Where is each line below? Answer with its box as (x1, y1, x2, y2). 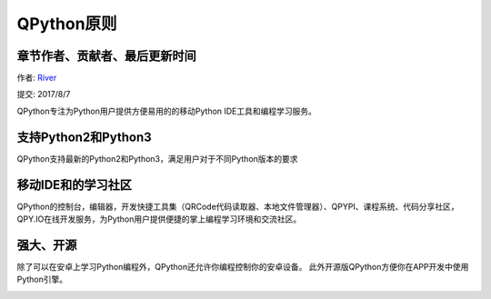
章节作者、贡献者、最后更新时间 (16, 48, 196, 64)
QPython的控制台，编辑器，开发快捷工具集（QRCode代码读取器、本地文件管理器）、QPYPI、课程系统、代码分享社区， (16, 201, 459, 212)
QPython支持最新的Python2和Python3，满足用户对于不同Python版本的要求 (16, 153, 299, 164)
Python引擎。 (16, 274, 68, 285)
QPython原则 (16, 14, 117, 34)
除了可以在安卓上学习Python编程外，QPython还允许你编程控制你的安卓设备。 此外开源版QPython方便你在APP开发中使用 (16, 261, 469, 272)
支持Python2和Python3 (16, 129, 152, 145)
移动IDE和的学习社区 (16, 177, 132, 193)
